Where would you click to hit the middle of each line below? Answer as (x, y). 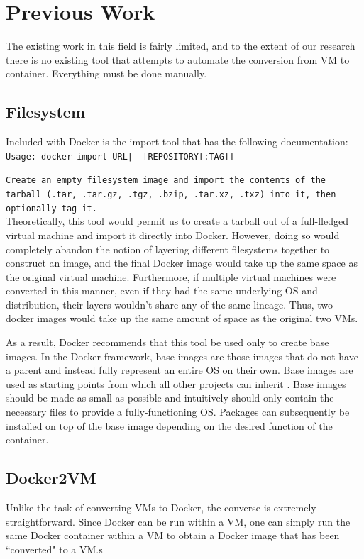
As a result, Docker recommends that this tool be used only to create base (167, 342)
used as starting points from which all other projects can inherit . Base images (176, 383)
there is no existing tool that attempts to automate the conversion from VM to (178, 59)
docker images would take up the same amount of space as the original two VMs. (182, 318)
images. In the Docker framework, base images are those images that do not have (182, 356)
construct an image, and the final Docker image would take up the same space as (182, 263)
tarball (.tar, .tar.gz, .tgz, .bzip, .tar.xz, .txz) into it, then (171, 195)
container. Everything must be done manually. (106, 73)
